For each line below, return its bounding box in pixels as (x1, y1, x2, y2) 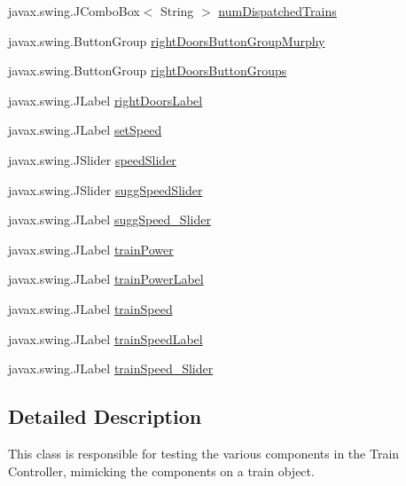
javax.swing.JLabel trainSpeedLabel (8, 329, 203, 348)
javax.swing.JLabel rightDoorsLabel (8, 90, 203, 109)
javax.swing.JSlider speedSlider (8, 150, 176, 169)
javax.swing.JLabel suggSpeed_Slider (8, 210, 211, 229)
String (160, 2, 194, 20)
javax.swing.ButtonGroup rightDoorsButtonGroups (8, 61, 287, 80)
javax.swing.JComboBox (8, 2, 140, 20)
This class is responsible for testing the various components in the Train (8, 443, 400, 462)
